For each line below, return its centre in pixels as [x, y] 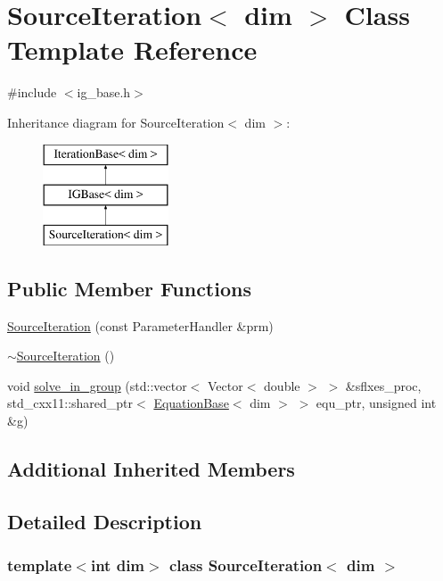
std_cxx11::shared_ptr [70, 403]
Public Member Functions [129, 288]
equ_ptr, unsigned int [376, 403]
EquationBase [191, 403]
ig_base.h [104, 92]
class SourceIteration [246, 565]
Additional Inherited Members [151, 469]
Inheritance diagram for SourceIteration [116, 122]
